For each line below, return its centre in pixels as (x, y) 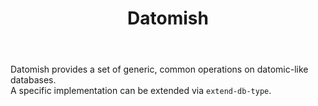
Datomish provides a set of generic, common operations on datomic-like (159, 69)
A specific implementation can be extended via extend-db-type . (141, 91)
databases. (33, 80)
